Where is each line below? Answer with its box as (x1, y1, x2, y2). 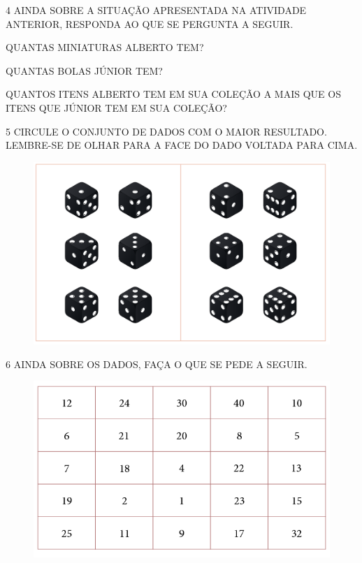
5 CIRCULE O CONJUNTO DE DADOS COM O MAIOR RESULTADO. (6, 124, 327, 138)
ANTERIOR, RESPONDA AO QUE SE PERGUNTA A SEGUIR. (6, 16, 294, 31)
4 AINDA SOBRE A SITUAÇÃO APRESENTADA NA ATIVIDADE (6, 3, 307, 17)
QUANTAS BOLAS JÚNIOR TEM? (6, 63, 163, 78)
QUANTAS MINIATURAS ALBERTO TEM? (6, 40, 204, 54)
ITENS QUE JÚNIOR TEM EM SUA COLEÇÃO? (6, 100, 227, 115)
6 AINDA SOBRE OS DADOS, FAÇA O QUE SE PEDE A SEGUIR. (6, 356, 307, 371)
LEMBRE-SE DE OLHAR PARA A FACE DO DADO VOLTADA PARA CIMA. (6, 138, 358, 152)
